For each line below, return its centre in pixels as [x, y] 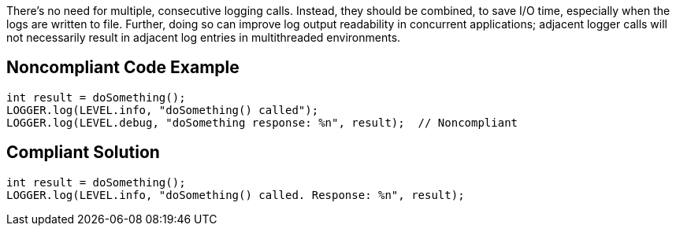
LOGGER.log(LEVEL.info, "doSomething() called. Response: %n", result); [236, 195]
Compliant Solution [83, 153]
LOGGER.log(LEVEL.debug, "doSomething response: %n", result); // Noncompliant [262, 122]
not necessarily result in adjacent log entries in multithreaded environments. [204, 37]
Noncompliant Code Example [123, 68]
